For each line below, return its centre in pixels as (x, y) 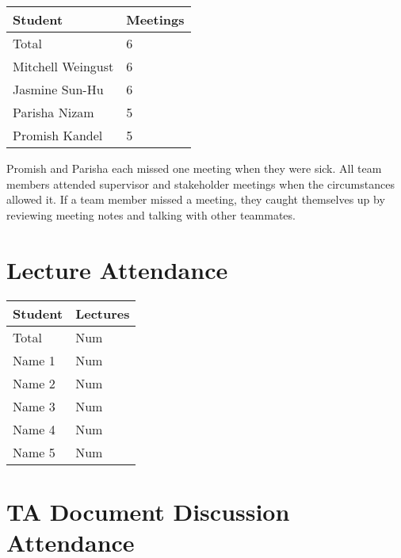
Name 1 (34, 360)
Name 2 (34, 383)
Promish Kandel (58, 135)
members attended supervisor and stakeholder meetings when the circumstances (200, 183)
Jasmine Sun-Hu (58, 89)
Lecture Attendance (117, 269)
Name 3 (34, 406)
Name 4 (34, 429)
